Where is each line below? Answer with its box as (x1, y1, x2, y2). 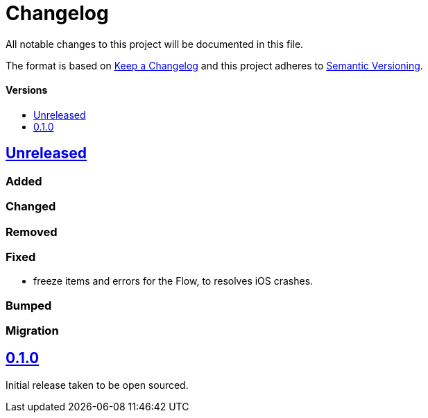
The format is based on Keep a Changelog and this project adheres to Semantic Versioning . (6, 59, 423, 72)
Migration (6, 324, 59, 338)
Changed (6, 199, 56, 214)
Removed (6, 224, 58, 239)
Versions (6, 84, 48, 97)
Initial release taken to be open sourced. (6, 378, 189, 391)
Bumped (6, 298, 52, 312)
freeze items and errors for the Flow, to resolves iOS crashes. (33, 275, 314, 287)
